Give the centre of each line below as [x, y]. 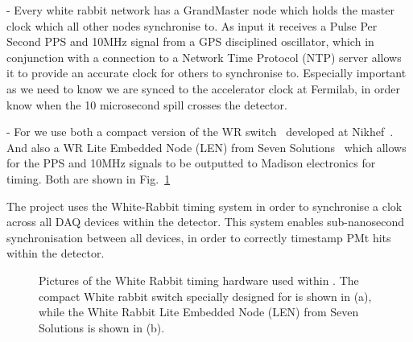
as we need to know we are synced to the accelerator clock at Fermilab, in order [203, 88]
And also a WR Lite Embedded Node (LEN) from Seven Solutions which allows [206, 147]
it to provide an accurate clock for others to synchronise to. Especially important [206, 73]
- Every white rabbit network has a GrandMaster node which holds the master [200, 10]
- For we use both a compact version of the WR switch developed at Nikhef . [200, 132]
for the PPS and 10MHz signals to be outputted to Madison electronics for [191, 163]
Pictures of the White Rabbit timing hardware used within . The [199, 280]
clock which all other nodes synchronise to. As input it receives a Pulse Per [192, 25]
